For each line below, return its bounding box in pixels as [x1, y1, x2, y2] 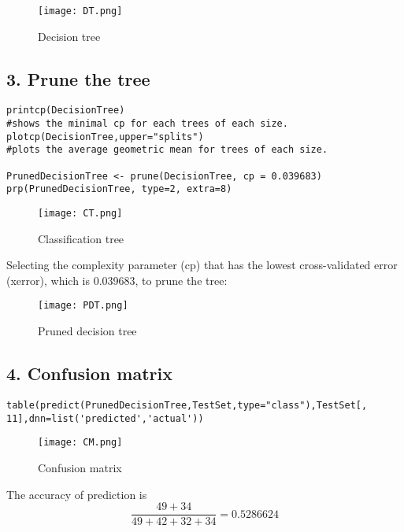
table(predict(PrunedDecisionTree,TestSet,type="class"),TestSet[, [6, 399, 368, 411]
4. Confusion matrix [6, 361, 172, 386]
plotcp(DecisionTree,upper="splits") [6, 131, 204, 142]
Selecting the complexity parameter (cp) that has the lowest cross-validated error [6, 257, 398, 273]
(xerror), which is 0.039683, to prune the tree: [6, 272, 228, 288]
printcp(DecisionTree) [6, 105, 125, 116]
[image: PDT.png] [38, 300, 128, 312]
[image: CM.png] [38, 437, 123, 449]
